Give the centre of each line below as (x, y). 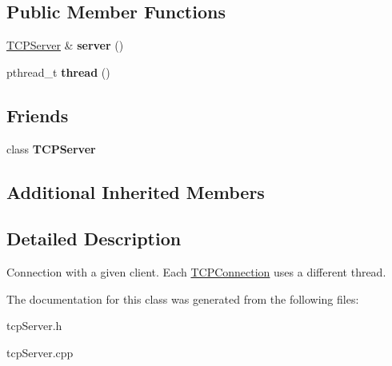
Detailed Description (94, 239)
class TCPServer (51, 148)
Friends (38, 115)
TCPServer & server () (65, 45)
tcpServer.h (34, 326)
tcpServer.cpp (40, 352)
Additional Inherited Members (136, 191)
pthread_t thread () (58, 72)
